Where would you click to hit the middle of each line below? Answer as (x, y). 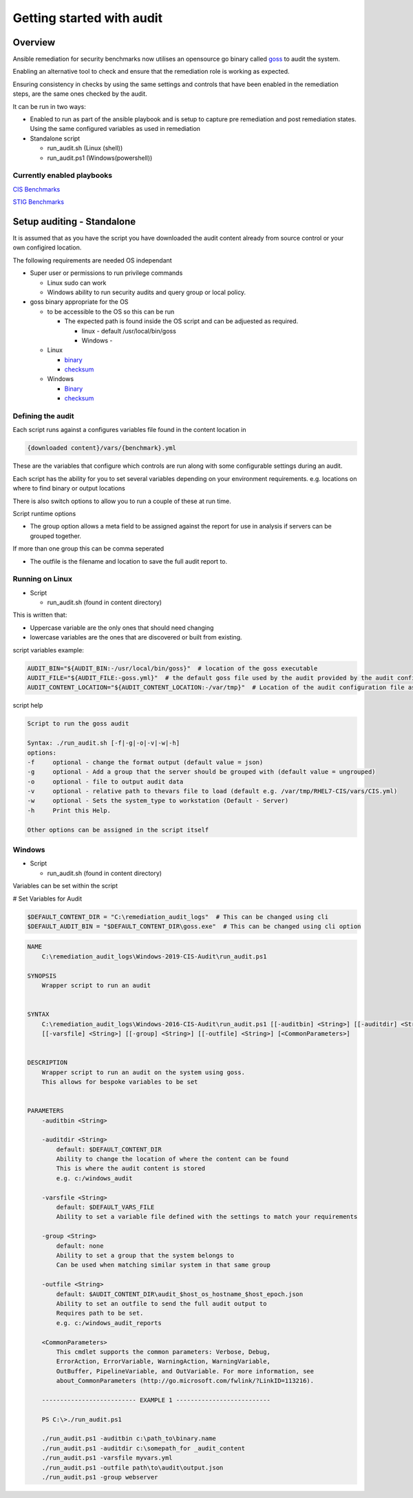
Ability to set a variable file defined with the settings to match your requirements (207, 1217)
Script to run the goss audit (78, 724)
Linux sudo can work (77, 283)
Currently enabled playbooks (63, 176)
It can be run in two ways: (49, 106)
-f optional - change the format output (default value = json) (145, 762)
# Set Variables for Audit (47, 899)
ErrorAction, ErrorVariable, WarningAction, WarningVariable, (163, 1362)
